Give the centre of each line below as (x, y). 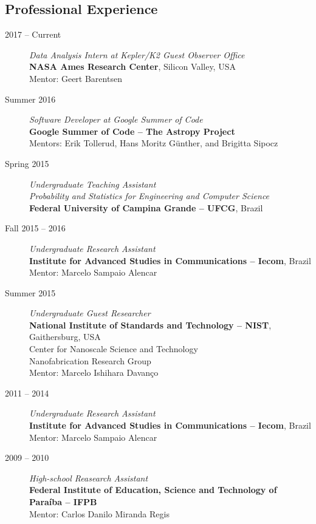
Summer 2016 (30, 99)
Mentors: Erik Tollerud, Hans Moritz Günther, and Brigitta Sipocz (154, 143)
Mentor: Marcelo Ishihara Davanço (94, 373)
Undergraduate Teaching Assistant (93, 184)
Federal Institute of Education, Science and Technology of (153, 490)
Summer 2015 (30, 292)
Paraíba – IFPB (63, 502)
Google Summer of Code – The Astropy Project (132, 131)
